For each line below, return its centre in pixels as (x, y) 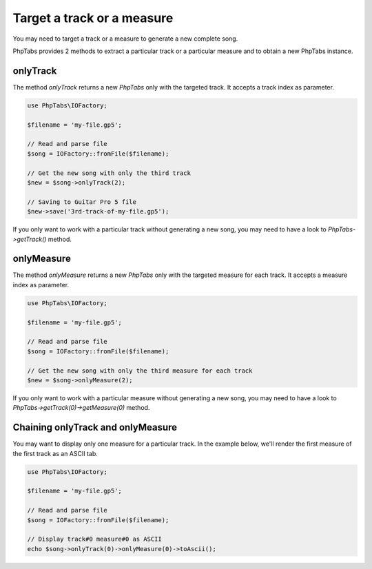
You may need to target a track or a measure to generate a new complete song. (125, 39)
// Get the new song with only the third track (109, 173)
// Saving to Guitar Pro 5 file (82, 202)
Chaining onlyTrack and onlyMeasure (95, 427)
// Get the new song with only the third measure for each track (140, 371)
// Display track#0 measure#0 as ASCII (94, 539)
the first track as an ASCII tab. (55, 453)
